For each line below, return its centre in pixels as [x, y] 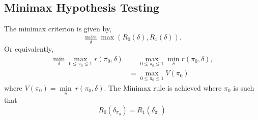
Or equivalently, [29, 49]
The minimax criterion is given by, [58, 29]
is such [244, 87]
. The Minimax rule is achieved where [163, 87]
